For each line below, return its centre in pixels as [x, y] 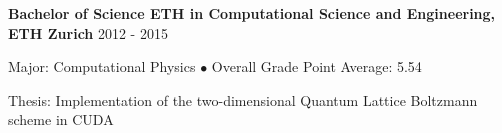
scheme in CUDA [61, 119]
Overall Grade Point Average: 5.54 [316, 66]
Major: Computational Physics [102, 66]
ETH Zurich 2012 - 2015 [88, 32]
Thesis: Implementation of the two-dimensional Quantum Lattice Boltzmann [243, 99]
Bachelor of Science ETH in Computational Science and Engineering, [252, 13]
